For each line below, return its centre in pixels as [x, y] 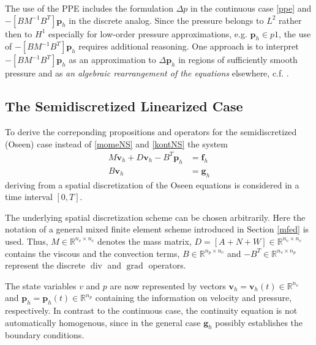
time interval [29, 197]
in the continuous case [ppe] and [251, 8]
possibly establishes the [259, 322]
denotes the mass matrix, [144, 241]
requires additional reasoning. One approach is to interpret [189, 46]
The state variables [41, 285]
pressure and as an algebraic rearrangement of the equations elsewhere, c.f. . [147, 73]
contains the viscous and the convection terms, [92, 253]
